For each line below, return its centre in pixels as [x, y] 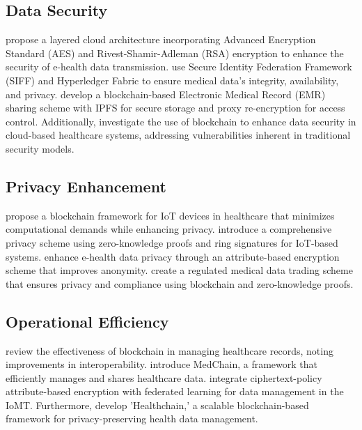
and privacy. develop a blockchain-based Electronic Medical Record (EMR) [166, 94]
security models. [40, 148]
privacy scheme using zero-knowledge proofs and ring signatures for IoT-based [172, 242]
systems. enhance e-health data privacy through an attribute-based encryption [173, 256]
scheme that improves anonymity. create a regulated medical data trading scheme [179, 270]
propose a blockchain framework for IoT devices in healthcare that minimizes [170, 215]
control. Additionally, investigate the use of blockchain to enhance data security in [181, 121]
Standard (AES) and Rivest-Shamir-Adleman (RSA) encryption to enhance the [175, 53]
